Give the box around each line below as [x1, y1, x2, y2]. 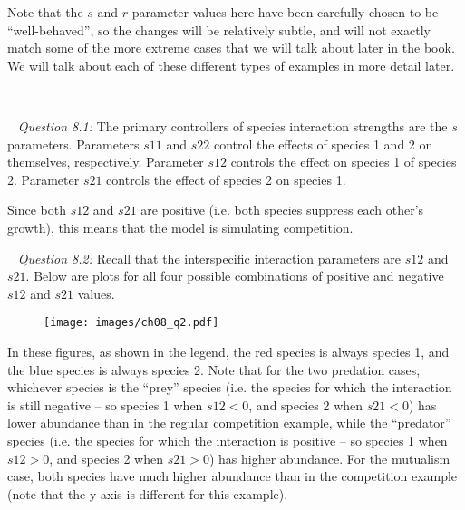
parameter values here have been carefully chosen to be [131, 3, 439, 21]
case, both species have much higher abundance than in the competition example [7, 467, 458, 486]
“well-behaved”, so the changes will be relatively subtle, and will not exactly [7, 20, 431, 39]
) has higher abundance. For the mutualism [208, 448, 450, 467]
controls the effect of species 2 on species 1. [106, 169, 346, 188]
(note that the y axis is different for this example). [7, 484, 288, 503]
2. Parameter [7, 169, 80, 188]
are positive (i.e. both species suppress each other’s [140, 200, 424, 219]
